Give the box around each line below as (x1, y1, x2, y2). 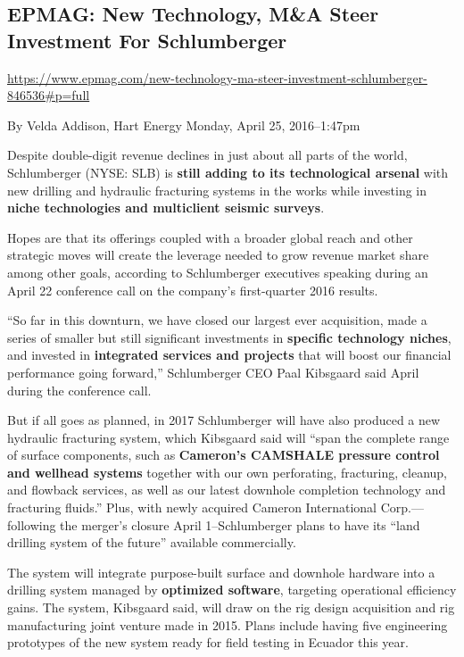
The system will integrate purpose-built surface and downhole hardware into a (7, 562, 435, 581)
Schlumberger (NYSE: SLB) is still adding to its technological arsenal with (7, 162, 449, 181)
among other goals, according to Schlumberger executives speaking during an (7, 262, 428, 281)
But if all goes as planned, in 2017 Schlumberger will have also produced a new (7, 411, 441, 429)
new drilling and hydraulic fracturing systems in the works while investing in (7, 180, 427, 199)
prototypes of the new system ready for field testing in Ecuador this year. (7, 633, 409, 652)
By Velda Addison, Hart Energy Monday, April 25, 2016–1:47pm (7, 115, 360, 134)
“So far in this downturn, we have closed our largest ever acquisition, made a (7, 311, 427, 329)
